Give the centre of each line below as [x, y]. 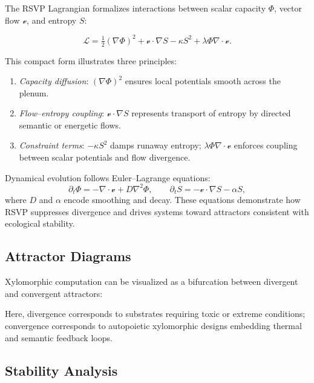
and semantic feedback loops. [59, 337]
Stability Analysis [61, 370]
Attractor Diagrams [68, 256]
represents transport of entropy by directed [211, 113]
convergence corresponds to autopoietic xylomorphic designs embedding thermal [153, 325]
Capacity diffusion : [54, 81]
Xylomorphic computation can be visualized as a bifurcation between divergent [152, 281]
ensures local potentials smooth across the [203, 81]
